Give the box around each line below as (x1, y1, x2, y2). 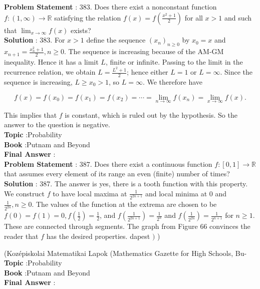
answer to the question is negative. (4, 119, 110, 130)
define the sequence (86, 35, 146, 45)
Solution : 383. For (4, 35, 65, 45)
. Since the (220, 67, 253, 77)
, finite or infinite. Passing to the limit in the (105, 56, 243, 67)
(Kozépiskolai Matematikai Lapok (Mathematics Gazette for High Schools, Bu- (4, 247, 247, 258)
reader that (4, 230, 39, 241)
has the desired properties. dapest (46, 230, 150, 241)
